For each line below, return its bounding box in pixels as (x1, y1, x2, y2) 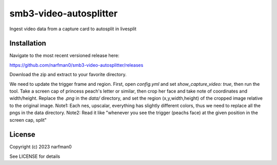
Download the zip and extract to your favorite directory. (9, 71, 127, 78)
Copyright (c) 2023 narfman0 (9, 144, 72, 150)
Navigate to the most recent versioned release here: (9, 52, 120, 59)
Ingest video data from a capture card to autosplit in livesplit (9, 26, 137, 32)
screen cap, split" (9, 117, 47, 123)
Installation (9, 39, 46, 48)
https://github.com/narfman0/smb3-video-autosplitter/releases (9, 62, 144, 68)
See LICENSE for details (9, 153, 61, 159)
